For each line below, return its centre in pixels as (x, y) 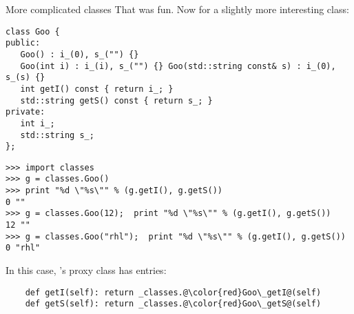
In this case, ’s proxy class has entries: (86, 270)
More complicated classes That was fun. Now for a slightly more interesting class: (177, 9)
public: (23, 43)
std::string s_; (57, 135)
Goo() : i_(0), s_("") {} (80, 54)
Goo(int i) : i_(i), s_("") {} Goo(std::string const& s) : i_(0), (178, 66)
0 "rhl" (23, 248)
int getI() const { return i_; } (97, 89)
